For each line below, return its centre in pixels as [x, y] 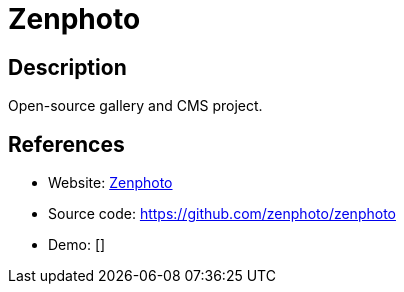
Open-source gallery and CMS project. [135, 106]
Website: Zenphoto [110, 183]
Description [67, 67]
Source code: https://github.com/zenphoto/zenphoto [222, 214]
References [66, 144]
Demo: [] [77, 245]
